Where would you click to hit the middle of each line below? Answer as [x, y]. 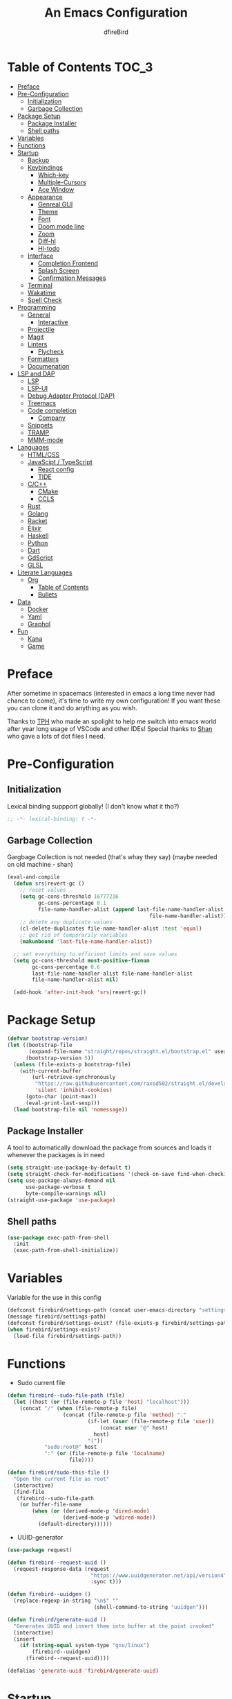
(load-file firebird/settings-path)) [68, 1336]
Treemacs [42, 403]
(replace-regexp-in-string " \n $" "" [66, 1601]
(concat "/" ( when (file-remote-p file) [78, 1409]
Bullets [47, 595]
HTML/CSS [43, 455]
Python [38, 543]
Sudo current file [41, 1383]
